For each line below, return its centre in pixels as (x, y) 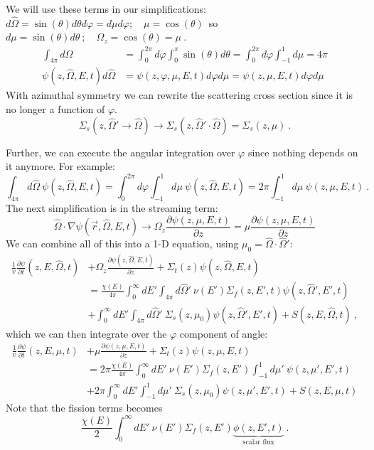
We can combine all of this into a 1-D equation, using (122, 243)
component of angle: (224, 333)
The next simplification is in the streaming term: (112, 208)
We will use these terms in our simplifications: (106, 9)
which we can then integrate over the (86, 333)
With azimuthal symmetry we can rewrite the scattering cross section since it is (179, 95)
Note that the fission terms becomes (84, 408)
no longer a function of (55, 108)
